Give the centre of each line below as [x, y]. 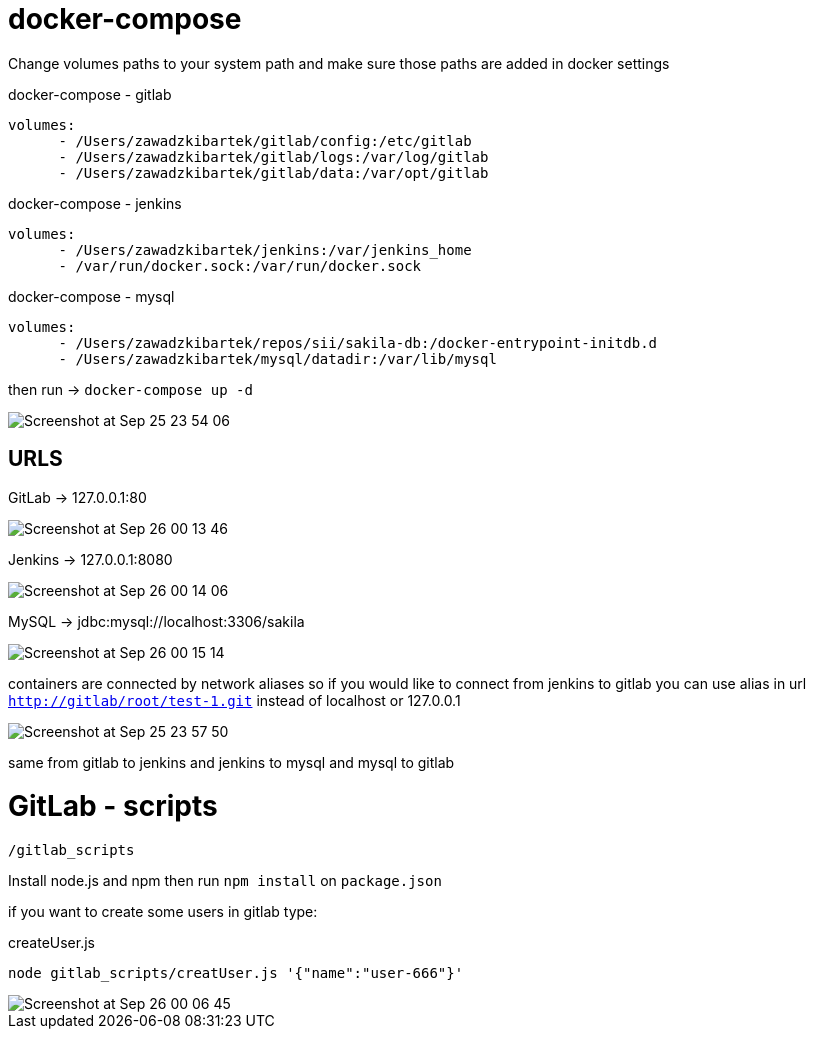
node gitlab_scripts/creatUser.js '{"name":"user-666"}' [236, 973]
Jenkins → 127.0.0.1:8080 [90, 559]
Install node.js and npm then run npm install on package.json [225, 881]
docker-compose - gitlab [90, 94]
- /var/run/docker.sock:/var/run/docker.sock [240, 265]
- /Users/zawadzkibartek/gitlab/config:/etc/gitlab [265, 140]
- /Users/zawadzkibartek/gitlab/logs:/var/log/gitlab [273, 156]
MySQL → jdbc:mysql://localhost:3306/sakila [156, 621]
